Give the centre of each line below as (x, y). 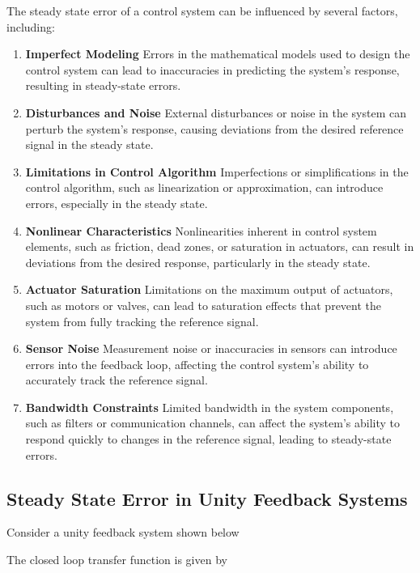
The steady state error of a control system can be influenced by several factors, (202, 11)
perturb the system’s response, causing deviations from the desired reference (214, 128)
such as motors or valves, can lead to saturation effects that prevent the (204, 305)
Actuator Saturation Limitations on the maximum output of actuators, (209, 289)
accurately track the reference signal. (117, 380)
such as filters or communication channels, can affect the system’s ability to (212, 423)
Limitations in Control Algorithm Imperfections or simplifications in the (217, 171)
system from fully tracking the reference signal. (142, 321)
